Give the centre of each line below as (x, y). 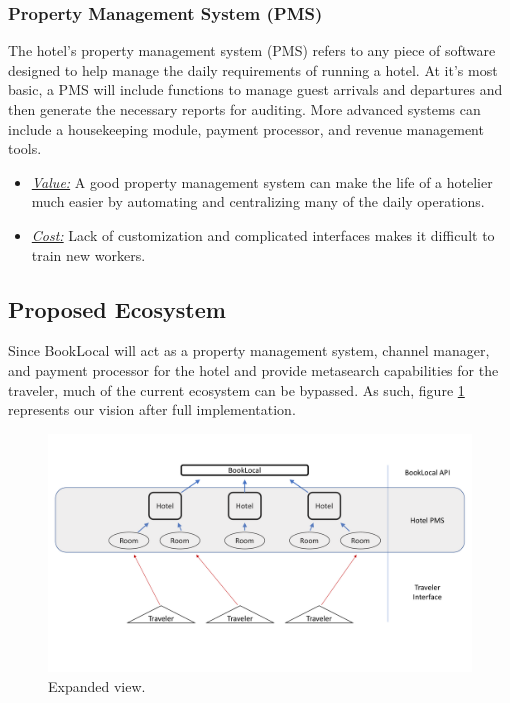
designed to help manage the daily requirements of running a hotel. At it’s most (253, 69)
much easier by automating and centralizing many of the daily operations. (258, 201)
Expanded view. (97, 685)
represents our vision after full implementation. (152, 409)
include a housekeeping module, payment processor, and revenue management (246, 128)
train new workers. (88, 254)
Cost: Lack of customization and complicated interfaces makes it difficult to (263, 234)
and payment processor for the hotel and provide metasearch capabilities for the (253, 369)
